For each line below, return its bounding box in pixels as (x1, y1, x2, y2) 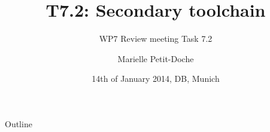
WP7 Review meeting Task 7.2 (99, 32, 213, 45)
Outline (5, 117, 32, 130)
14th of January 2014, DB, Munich (92, 72, 220, 85)
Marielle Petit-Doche (117, 52, 194, 65)
